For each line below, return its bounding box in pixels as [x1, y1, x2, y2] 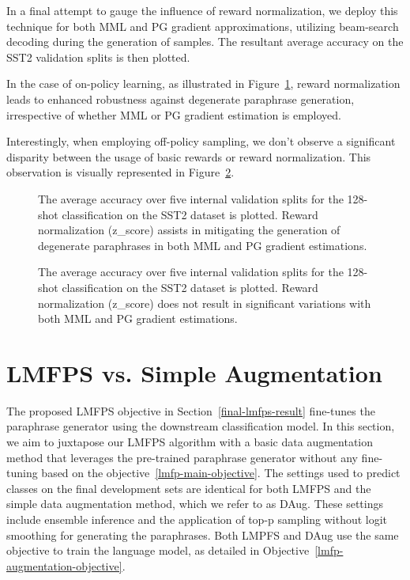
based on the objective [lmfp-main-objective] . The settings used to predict [41, 464, 401, 481]
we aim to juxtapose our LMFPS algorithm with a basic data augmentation [6, 434, 374, 449]
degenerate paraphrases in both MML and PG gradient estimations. [38, 237, 367, 253]
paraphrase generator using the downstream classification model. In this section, [6, 418, 395, 434]
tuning [6, 464, 38, 481]
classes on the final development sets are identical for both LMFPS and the [6, 480, 371, 496]
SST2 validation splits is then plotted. [6, 48, 190, 65]
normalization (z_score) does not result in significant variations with [38, 294, 371, 311]
